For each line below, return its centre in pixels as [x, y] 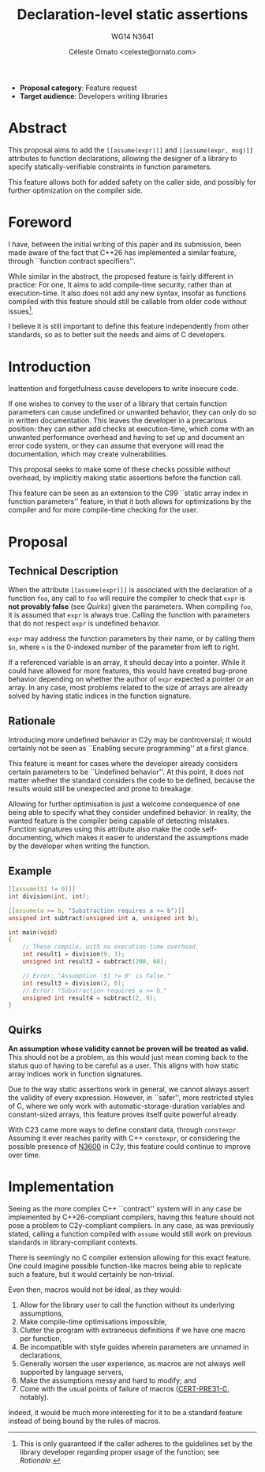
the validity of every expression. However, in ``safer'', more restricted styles [131, 1098]
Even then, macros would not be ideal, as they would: [95, 1290]
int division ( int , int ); [49, 896]
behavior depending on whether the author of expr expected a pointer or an [131, 679]
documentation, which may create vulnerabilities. [88, 454]
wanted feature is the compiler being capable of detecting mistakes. [119, 821]
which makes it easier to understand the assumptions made [151, 838]
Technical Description [63, 571]
